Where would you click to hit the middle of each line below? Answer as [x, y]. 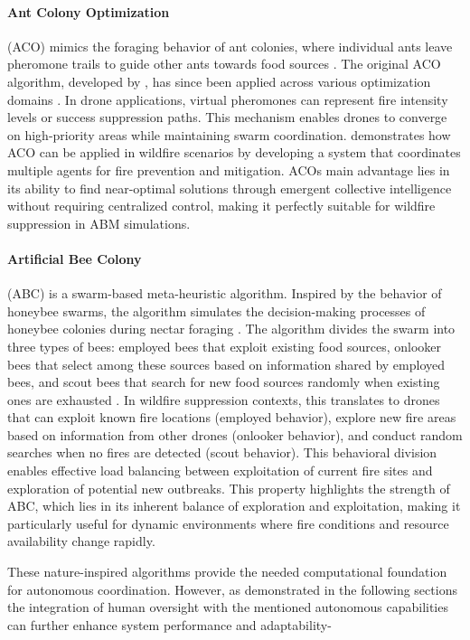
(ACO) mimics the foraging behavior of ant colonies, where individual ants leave [230, 46]
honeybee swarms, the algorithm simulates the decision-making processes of [216, 311]
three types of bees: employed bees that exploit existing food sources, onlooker [225, 346]
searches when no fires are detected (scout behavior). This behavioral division [222, 452]
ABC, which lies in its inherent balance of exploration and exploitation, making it [234, 506]
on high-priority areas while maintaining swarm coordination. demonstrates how [229, 134]
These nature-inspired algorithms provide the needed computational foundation [227, 572]
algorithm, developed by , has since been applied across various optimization [219, 81]
